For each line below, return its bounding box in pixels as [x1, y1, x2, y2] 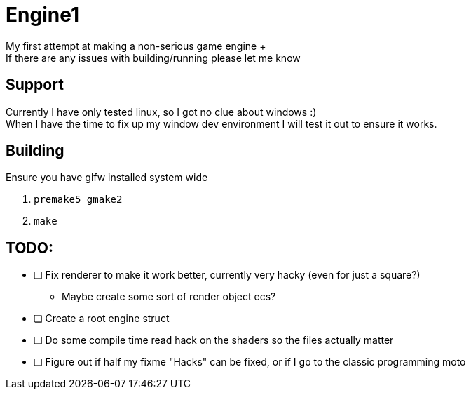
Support [6, 76, 64, 94]
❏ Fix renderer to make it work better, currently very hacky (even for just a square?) [34, 269, 421, 281]
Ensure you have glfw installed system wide [6, 171, 208, 184]
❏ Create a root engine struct [34, 312, 170, 325]
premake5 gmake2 [34, 194, 123, 206]
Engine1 [6, 3, 79, 27]
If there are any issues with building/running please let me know [6, 51, 301, 64]
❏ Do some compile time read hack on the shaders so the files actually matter [34, 334, 394, 347]
